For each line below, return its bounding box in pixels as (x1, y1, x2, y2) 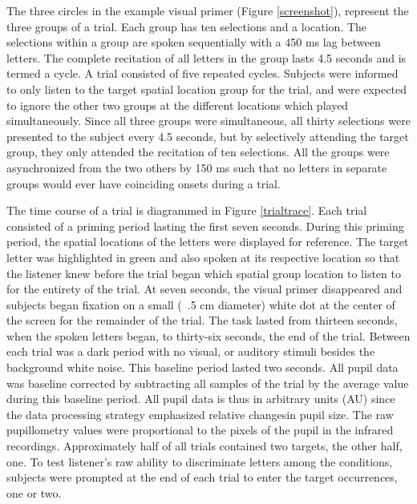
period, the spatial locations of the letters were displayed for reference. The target (6, 233, 409, 250)
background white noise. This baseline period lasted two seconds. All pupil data (6, 359, 399, 376)
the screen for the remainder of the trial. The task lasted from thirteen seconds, (6, 312, 398, 329)
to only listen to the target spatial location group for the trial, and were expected (6, 80, 407, 97)
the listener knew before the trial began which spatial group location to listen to (6, 264, 401, 281)
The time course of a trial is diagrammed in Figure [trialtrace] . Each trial (6, 202, 367, 219)
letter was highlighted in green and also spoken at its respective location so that (6, 248, 400, 265)
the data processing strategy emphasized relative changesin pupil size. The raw (6, 405, 394, 422)
